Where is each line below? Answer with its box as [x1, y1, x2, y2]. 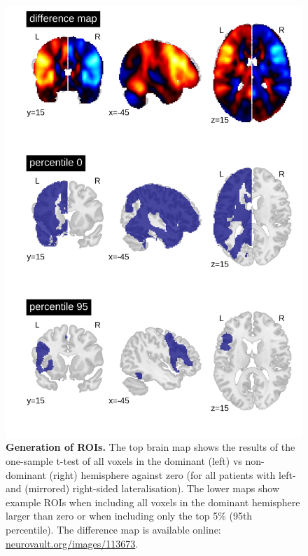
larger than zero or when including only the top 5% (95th [6, 508, 253, 523]
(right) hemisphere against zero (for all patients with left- [49, 467, 296, 482]
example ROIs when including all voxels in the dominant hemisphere [6, 494, 300, 509]
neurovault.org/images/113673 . [6, 536, 139, 550]
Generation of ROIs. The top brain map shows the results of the [6, 440, 295, 454]
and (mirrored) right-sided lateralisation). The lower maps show [6, 481, 279, 496]
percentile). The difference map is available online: [6, 522, 221, 536]
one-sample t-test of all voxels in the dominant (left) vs [6, 454, 242, 468]
